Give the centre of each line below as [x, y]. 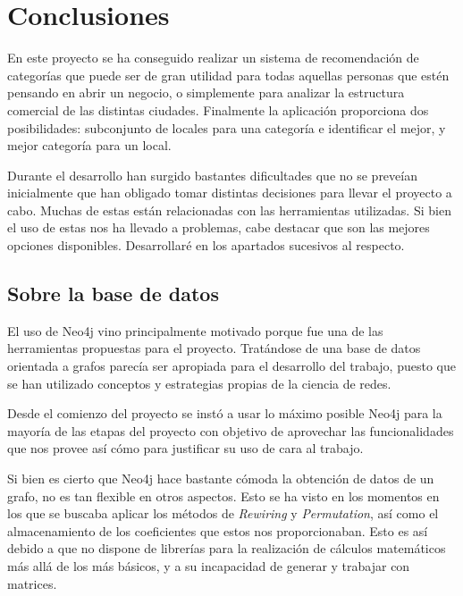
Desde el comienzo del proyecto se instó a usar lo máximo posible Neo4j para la [225, 413]
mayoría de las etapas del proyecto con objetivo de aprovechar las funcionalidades [231, 430]
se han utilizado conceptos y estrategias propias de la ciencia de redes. [199, 383]
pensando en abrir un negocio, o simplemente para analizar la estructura [206, 92]
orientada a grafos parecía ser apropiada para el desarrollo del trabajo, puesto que [231, 366]
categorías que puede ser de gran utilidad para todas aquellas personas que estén [228, 75]
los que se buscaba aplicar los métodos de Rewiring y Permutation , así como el [223, 513]
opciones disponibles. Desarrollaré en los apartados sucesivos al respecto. [206, 245]
